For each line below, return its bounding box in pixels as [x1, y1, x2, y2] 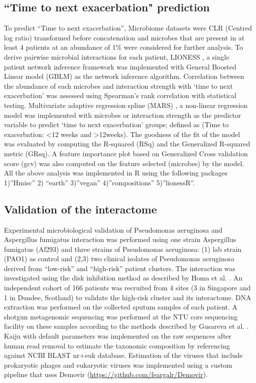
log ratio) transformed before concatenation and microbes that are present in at [4, 32, 245, 42]
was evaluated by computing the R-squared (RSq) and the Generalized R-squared [4, 139, 250, 149]
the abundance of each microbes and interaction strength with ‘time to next [4, 80, 233, 91]
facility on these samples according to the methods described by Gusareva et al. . [4, 321, 249, 331]
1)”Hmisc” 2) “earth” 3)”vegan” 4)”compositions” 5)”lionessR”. [4, 177, 195, 187]
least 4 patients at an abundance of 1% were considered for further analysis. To [4, 42, 243, 52]
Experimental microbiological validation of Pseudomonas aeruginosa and [4, 224, 223, 235]
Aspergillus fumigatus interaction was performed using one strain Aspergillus [4, 234, 236, 244]
